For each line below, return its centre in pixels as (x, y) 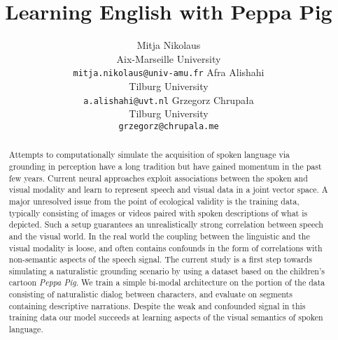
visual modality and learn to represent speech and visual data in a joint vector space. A (168, 190)
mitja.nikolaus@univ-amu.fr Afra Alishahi (169, 72)
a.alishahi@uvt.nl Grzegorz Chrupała (169, 99)
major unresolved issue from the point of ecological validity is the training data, (154, 201)
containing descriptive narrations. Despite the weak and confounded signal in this (157, 305)
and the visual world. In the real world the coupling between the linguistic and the (159, 236)
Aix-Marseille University (169, 58)
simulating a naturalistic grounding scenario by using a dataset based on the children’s (167, 271)
